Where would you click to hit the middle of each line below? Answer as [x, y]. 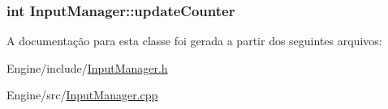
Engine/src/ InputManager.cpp [82, 95]
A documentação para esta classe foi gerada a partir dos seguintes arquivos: [194, 41]
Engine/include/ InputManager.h [87, 67]
